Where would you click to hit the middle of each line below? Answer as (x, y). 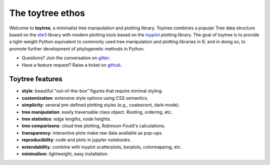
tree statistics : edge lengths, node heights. (66, 119)
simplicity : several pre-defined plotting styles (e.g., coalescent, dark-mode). (101, 105)
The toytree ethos (47, 13)
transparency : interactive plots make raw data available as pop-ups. (92, 133)
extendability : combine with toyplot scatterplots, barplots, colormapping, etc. (102, 147)
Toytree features (36, 79)
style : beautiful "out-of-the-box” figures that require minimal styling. (92, 91)
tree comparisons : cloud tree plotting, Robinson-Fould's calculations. (93, 126)
